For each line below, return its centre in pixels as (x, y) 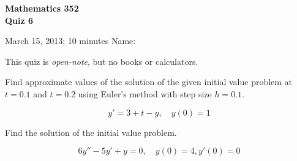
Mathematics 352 (42, 8)
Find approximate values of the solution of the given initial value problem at (149, 82)
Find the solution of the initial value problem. (91, 132)
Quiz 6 (19, 20)
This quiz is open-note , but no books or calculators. (102, 61)
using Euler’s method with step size (145, 93)
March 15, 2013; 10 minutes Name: (70, 41)
